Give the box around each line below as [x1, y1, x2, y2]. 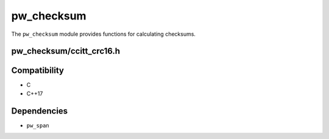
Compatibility [11, 66, 64, 76]
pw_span [26, 122, 50, 129]
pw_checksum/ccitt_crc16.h [11, 46, 121, 56]
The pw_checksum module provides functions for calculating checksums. [11, 30, 196, 38]
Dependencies [11, 106, 68, 116]
